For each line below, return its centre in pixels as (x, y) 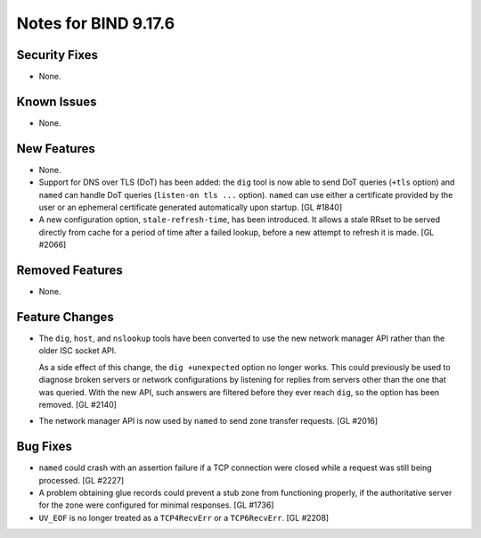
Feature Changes (65, 317)
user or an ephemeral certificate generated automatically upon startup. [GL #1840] (191, 207)
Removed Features (70, 271)
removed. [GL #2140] (78, 404)
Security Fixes (57, 55)
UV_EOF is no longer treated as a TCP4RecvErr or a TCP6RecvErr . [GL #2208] (184, 517)
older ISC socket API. (77, 351)
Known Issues (57, 101)
